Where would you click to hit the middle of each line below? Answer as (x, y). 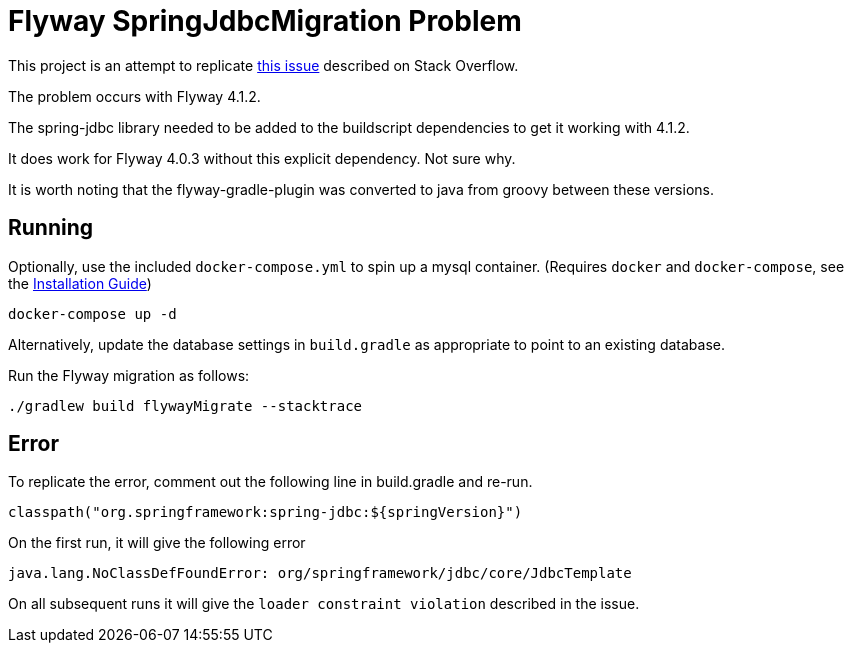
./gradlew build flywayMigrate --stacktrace (185, 405)
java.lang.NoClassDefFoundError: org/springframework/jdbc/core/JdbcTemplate (320, 573)
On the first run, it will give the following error (157, 543)
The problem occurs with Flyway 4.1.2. (134, 96)
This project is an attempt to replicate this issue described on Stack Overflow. (263, 65)
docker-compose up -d (92, 313)
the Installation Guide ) (80, 283)
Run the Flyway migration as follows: (129, 375)
